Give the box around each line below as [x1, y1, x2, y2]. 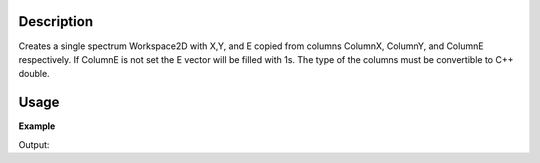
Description [18, 13, 94, 30]
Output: [18, 138, 50, 150]
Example [18, 120, 56, 132]
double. [18, 68, 50, 80]
